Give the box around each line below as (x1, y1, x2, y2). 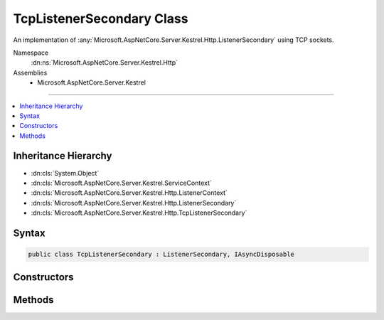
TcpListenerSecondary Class (13, 11, 188, 26)
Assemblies (13, 68, 48, 77)
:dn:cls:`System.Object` (31, 169, 100, 177)
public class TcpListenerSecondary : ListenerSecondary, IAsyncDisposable (28, 250, 295, 259)
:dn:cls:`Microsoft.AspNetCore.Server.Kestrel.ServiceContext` (31, 178, 213, 187)
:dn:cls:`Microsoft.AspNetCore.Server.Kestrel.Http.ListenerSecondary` (31, 198, 237, 207)
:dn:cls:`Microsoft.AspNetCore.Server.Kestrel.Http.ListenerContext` (31, 188, 228, 197)
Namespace (13, 48, 49, 57)
